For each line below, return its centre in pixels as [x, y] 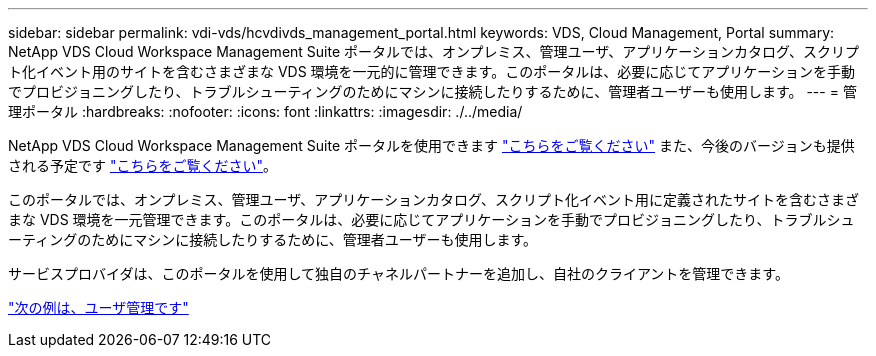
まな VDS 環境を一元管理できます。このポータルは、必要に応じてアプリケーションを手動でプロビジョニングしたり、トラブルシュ [431, 219]
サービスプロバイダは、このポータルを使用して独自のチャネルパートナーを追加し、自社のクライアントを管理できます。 [398, 273]
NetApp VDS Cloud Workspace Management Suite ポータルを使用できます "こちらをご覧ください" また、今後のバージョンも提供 [431, 145]
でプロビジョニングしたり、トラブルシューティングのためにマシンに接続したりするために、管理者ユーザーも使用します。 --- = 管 [432, 91]
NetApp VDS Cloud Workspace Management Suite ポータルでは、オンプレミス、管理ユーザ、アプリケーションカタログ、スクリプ [433, 51]
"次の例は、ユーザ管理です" [98, 307]
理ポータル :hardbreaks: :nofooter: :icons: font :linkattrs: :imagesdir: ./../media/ [265, 111]
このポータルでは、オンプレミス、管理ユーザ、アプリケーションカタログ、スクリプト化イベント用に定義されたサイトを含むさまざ [433, 199]
